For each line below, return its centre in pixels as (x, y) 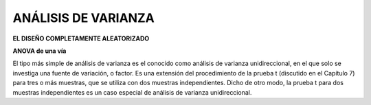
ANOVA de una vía (40, 51)
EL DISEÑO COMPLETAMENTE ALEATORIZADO (81, 38)
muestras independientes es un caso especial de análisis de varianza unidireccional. (132, 92)
